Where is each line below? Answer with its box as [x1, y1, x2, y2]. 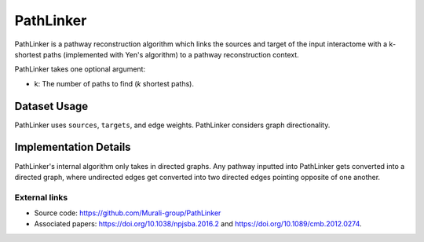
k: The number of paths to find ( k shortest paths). [34, 79, 195, 88]
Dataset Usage [14, 99, 89, 113]
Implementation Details [14, 141, 131, 154]
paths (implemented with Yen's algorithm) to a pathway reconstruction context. [43, 49, 300, 59]
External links [14, 192, 68, 203]
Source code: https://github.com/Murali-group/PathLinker [34, 208, 221, 218]
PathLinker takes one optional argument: [14, 64, 145, 74]
